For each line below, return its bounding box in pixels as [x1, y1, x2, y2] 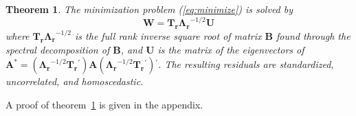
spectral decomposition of [5, 42, 110, 56]
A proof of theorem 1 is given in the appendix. [5, 97, 203, 111]
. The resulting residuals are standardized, [158, 57, 334, 71]
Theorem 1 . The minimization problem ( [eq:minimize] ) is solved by [5, 2, 293, 16]
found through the [276, 28, 351, 43]
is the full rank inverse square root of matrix [75, 28, 262, 43]
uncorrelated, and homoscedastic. [5, 74, 144, 89]
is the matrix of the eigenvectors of [157, 42, 304, 56]
